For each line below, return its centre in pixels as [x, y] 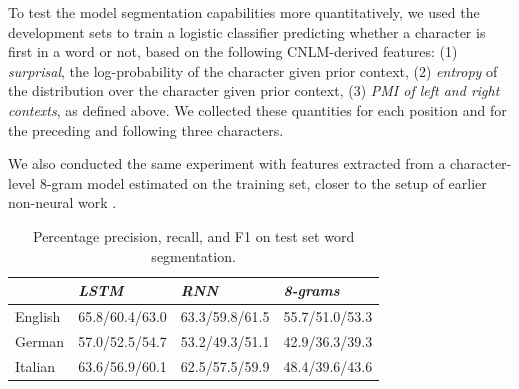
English [38, 315]
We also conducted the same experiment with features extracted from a [227, 163]
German [40, 340]
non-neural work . [62, 202]
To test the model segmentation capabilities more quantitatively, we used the [244, 12]
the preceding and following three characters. [146, 129]
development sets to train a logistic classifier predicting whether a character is [247, 31]
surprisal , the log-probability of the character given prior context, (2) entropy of [253, 70]
